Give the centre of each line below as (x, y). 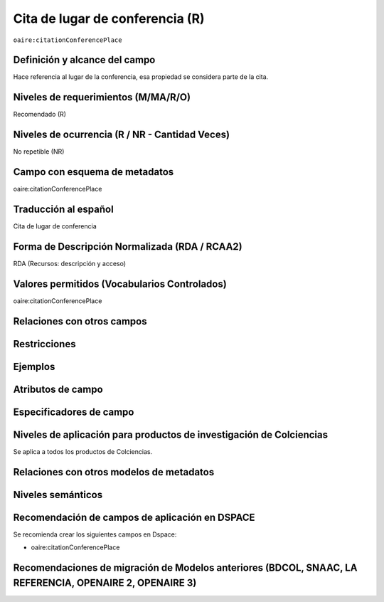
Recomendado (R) (40, 115)
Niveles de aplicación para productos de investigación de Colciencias (171, 434)
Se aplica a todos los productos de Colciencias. (83, 451)
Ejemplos (34, 366)
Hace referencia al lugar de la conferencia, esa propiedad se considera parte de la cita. (141, 77)
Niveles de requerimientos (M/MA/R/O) (102, 97)
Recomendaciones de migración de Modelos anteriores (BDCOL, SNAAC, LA (185, 568)
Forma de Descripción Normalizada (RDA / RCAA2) (128, 247)
